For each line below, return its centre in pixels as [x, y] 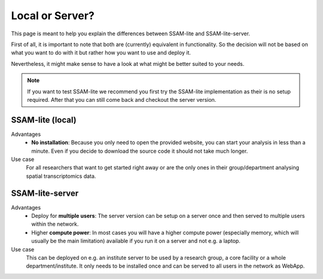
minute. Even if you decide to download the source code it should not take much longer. [140, 151]
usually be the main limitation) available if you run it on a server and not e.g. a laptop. [136, 241]
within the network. [55, 224]
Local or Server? [53, 16]
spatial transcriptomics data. [61, 176]
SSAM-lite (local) [44, 120]
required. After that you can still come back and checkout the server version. [122, 99]
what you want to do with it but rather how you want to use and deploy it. [101, 53]
